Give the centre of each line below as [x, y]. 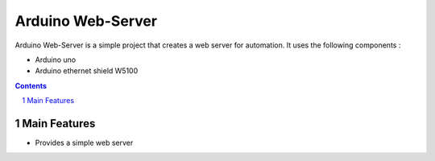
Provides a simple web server [84, 143]
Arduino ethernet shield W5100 [87, 71]
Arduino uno [56, 60]
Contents [31, 85]
